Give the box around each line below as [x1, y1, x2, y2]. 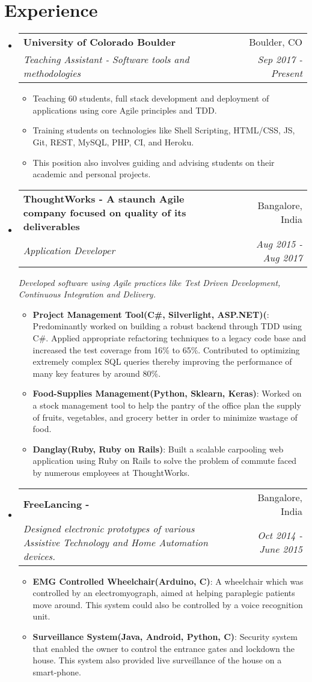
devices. [23, 549, 55, 563]
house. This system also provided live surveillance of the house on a [32, 654, 282, 666]
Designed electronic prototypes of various [23, 521, 195, 535]
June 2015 [259, 542, 302, 556]
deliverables [23, 219, 80, 233]
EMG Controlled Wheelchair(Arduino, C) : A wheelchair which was [32, 574, 304, 587]
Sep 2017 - [257, 52, 302, 67]
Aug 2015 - [256, 236, 302, 251]
